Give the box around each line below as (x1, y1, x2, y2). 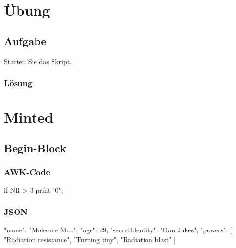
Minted (4, 107, 54, 127)
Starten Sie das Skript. (4, 56, 72, 66)
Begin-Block (4, 140, 66, 155)
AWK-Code (4, 166, 51, 178)
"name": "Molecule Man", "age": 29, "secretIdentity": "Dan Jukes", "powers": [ (4, 225, 232, 235)
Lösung (4, 77, 33, 89)
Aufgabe (4, 33, 47, 48)
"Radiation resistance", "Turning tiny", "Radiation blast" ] (4, 234, 176, 244)
